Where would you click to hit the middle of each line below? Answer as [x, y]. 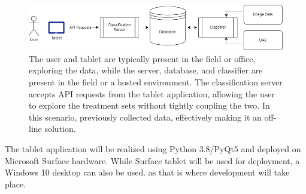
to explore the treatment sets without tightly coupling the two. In [149, 105]
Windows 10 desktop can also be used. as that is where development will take [147, 172]
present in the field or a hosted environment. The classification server [156, 81]
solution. [60, 129]
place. [15, 184]
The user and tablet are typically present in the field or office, [142, 58]
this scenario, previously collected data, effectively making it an [145, 117]
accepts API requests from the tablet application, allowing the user [152, 93]
